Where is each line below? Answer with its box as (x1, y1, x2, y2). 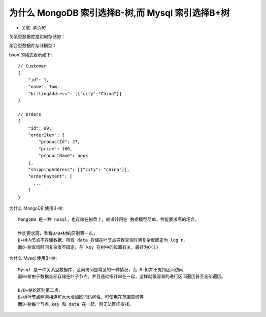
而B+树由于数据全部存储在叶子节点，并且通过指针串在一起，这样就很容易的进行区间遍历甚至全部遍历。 (18, 274, 226, 280)
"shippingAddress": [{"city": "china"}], (28, 167, 130, 172)
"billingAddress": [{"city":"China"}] (28, 91, 122, 96)
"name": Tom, (28, 84, 60, 90)
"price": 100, (38, 146, 73, 151)
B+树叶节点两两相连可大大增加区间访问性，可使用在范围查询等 (18, 294, 144, 300)
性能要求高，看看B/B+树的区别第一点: (18, 231, 96, 236)
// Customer (18, 63, 47, 69)
